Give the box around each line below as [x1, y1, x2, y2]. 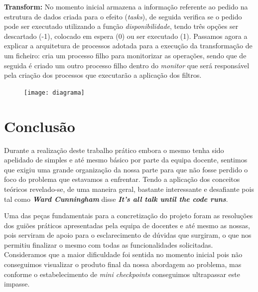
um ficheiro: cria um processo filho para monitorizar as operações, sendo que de [4, 50, 247, 60]
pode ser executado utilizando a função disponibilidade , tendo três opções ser [4, 21, 239, 31]
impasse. [4, 279, 30, 289]
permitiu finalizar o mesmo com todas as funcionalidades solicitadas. [4, 239, 213, 250]
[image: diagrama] [24, 89, 85, 96]
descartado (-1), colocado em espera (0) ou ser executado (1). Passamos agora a [4, 30, 248, 41]
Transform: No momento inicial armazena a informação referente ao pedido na [4, 1, 248, 11]
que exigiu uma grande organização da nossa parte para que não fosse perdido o [4, 164, 248, 174]
